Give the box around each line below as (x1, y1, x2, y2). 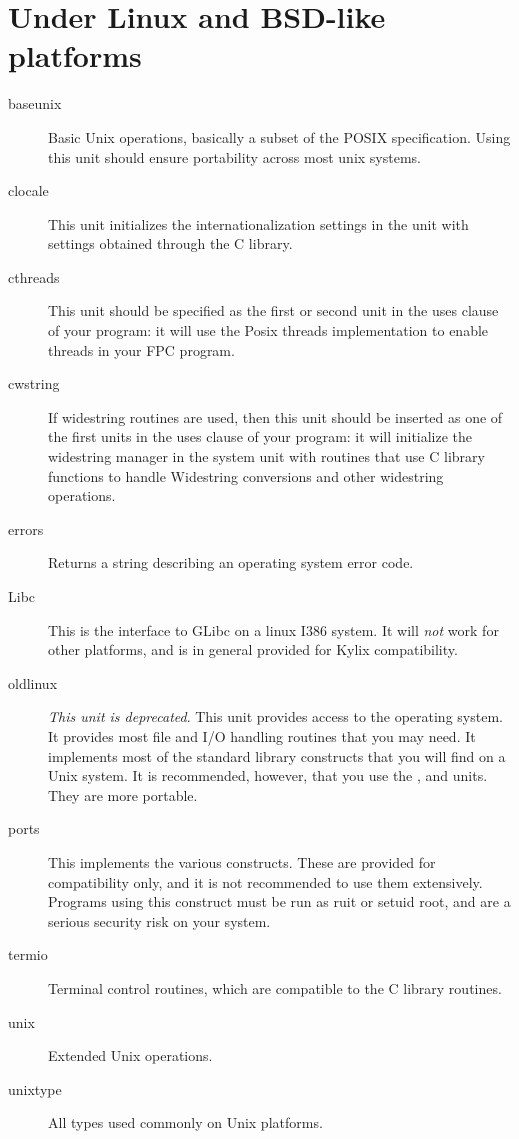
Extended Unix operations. (48, 1045, 213, 1066)
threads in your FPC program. (48, 339, 235, 360)
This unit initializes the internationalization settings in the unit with (48, 213, 469, 234)
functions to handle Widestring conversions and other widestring (48, 465, 444, 486)
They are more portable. (48, 784, 198, 805)
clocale (8, 180, 49, 201)
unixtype (8, 1078, 62, 1099)
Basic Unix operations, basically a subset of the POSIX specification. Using (48, 126, 511, 147)
